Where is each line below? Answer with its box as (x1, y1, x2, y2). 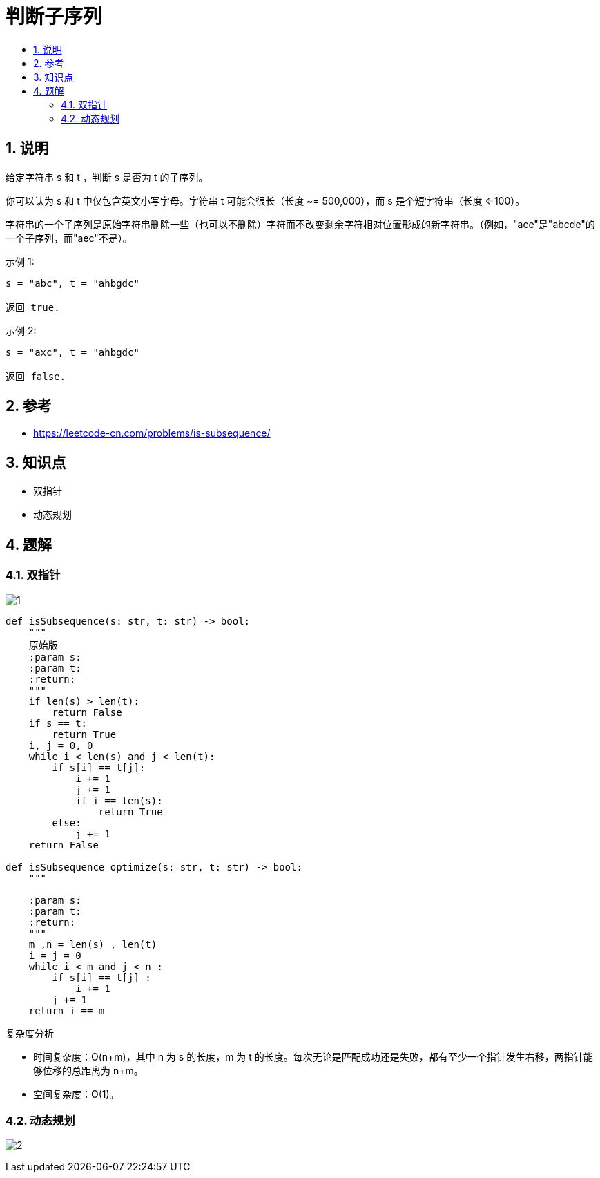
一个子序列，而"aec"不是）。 (6, 231, 133, 244)
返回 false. (6, 370, 66, 382)
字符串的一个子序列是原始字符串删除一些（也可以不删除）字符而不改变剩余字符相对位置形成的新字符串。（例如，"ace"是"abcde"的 (6, 218, 595, 230)
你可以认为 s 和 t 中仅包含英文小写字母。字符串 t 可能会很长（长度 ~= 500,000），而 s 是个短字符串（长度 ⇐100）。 (6, 194, 525, 207)
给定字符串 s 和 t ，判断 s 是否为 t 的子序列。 (6, 171, 209, 183)
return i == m (28, 1005, 105, 1016)
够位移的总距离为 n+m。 (33, 1064, 144, 1076)
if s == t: (28, 717, 88, 729)
